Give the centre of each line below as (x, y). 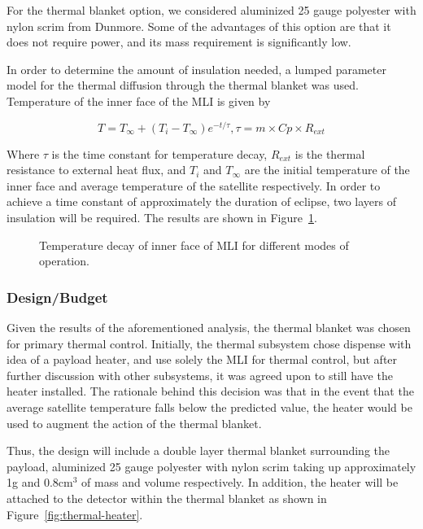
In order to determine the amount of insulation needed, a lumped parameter (196, 69)
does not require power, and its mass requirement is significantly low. (179, 42)
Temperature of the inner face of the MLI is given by (139, 101)
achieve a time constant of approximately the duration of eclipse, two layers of (202, 201)
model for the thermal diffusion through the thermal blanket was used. (183, 85)
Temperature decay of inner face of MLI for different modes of (194, 245)
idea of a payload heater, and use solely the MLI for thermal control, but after (202, 359)
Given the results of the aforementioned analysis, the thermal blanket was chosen (209, 328)
